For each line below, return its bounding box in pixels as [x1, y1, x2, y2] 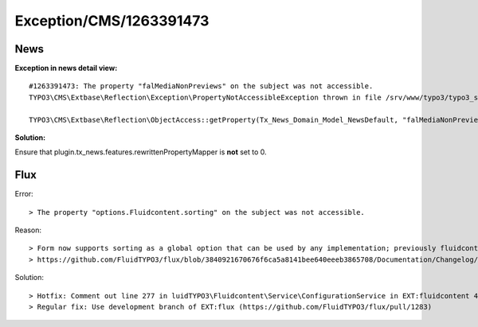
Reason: [14, 225, 42, 235]
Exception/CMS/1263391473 [14, 12, 210, 29]
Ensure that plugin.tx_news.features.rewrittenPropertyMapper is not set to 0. [14, 147, 267, 157]
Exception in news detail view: [14, 64, 118, 73]
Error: [14, 189, 33, 199]
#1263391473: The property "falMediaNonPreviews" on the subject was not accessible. [29, 82, 374, 91]
